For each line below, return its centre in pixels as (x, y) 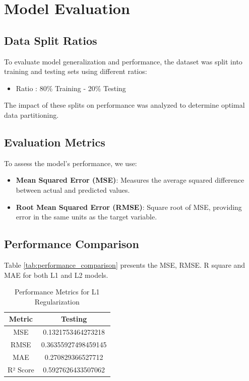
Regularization (57, 301)
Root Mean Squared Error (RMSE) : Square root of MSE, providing (129, 207)
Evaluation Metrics (55, 142)
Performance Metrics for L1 (57, 292)
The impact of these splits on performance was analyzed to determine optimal (125, 105)
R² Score (21, 369)
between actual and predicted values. (73, 189)
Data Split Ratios (51, 40)
